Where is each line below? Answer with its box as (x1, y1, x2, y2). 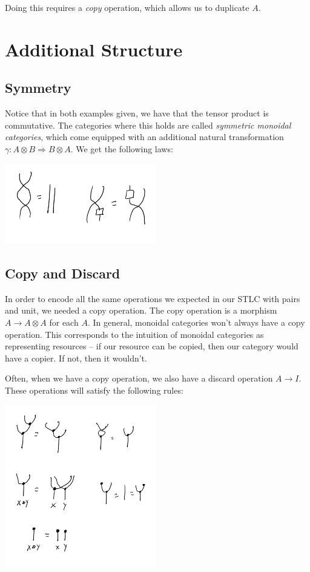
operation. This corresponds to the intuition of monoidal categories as (5, 328, 264, 340)
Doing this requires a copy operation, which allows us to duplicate (5, 1, 249, 13)
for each (49, 316, 79, 329)
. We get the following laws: (70, 142, 173, 155)
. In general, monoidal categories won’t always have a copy (87, 316, 305, 329)
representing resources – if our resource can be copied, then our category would (5, 340, 298, 352)
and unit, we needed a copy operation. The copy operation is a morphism (5, 304, 277, 317)
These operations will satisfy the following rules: (5, 384, 183, 397)
